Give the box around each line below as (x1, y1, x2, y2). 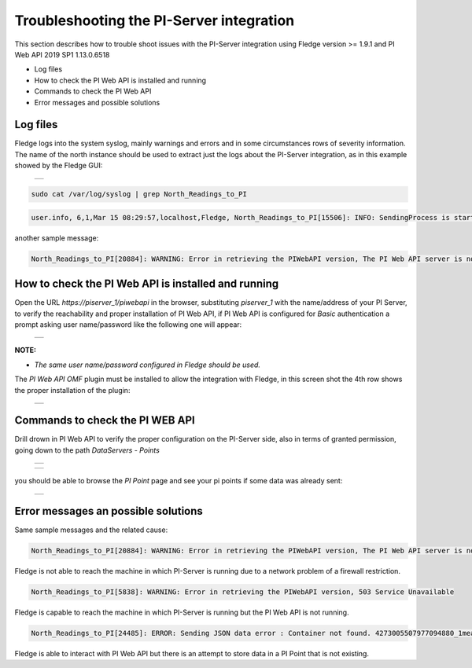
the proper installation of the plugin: (14, 385, 131, 395)
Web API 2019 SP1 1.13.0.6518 (14, 50, 110, 59)
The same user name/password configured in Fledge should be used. (34, 360, 261, 369)
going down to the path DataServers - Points (14, 445, 160, 455)
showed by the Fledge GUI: (14, 161, 103, 171)
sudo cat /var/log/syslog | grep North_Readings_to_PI (31, 189, 247, 199)
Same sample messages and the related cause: (14, 525, 168, 534)
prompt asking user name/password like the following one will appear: (14, 320, 242, 329)
